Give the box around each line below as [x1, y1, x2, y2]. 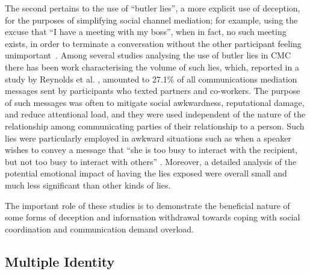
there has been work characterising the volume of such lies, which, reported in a [5, 60, 299, 73]
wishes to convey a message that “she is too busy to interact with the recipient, [5, 143, 298, 156]
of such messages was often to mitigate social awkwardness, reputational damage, [5, 96, 305, 108]
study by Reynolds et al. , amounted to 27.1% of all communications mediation [5, 72, 297, 85]
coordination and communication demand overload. [5, 222, 194, 235]
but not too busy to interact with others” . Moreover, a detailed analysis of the [5, 155, 297, 167]
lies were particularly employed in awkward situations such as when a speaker [5, 131, 291, 144]
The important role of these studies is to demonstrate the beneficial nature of [5, 199, 290, 211]
